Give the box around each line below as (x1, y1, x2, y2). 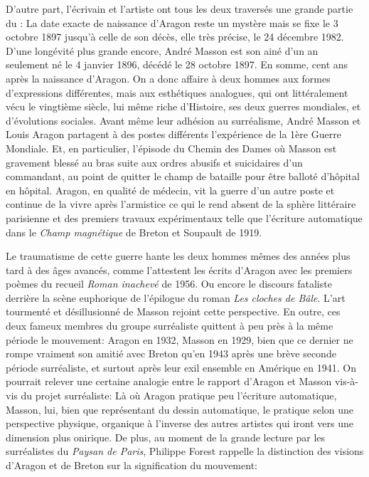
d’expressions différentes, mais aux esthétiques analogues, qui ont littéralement (6, 85, 348, 100)
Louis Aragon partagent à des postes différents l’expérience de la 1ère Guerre (6, 127, 341, 142)
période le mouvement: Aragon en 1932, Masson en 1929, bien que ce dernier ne (6, 332, 353, 347)
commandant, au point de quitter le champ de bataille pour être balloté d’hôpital (6, 169, 360, 184)
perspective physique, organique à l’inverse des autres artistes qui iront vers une (6, 416, 353, 431)
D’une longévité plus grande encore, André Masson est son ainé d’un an (6, 43, 319, 58)
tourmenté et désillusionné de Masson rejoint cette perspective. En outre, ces (6, 304, 341, 319)
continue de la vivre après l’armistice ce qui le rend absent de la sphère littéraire (6, 196, 356, 211)
